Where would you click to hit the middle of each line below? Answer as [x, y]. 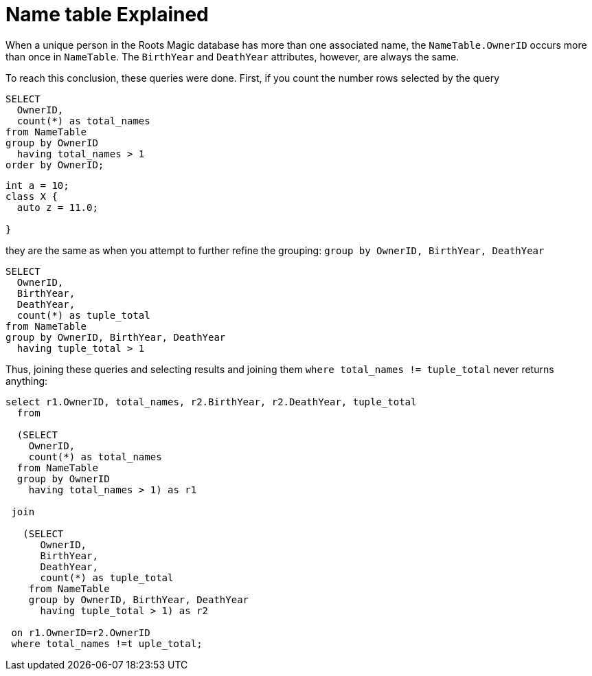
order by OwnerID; [55, 165]
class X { [32, 196]
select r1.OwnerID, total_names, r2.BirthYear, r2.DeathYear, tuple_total [211, 402]
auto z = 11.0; [57, 207]
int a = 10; [37, 185]
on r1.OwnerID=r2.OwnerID [81, 632]
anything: [27, 381]
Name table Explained [107, 14]
